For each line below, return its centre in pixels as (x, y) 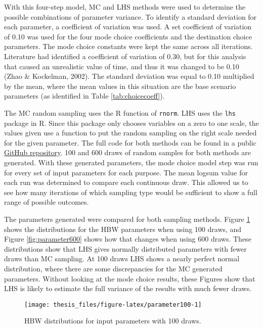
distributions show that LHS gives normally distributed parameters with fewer (125, 248)
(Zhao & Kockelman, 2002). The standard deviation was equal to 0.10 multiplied (129, 76)
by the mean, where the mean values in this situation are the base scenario (120, 86)
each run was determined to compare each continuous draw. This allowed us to (126, 182)
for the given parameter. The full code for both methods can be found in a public (130, 142)
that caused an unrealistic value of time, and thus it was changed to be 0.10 (122, 66)
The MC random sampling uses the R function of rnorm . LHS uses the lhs (120, 112)
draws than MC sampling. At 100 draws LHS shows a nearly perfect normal (122, 258)
